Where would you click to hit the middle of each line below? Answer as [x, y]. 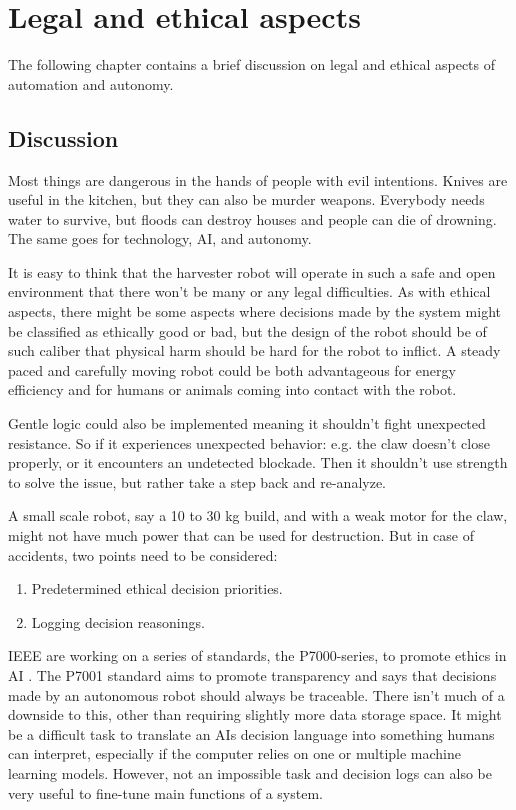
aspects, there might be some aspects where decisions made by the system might [254, 311]
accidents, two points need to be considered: [143, 554]
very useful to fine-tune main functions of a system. [165, 792]
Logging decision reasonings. [118, 621]
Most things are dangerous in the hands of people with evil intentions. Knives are [258, 179]
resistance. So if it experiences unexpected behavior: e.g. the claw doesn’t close [249, 442]
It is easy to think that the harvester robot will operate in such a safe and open [252, 271]
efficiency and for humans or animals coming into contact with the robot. [232, 389]
